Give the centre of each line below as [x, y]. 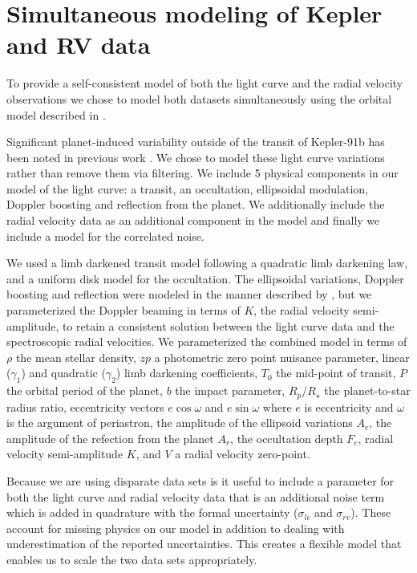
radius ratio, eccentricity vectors [85, 406]
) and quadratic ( [63, 373]
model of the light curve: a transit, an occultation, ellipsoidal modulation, [188, 188]
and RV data [79, 45]
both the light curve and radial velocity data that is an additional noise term [196, 496]
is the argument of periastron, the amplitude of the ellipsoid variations [180, 423]
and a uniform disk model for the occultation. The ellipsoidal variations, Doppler [205, 278]
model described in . [56, 114]
